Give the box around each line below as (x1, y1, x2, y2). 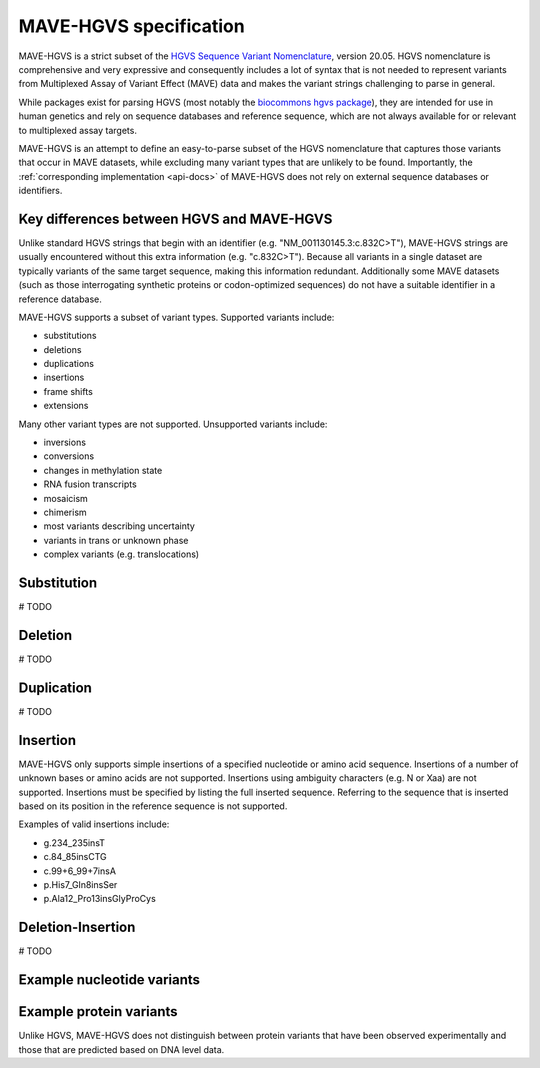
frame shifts (43, 385, 94, 397)
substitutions (43, 330, 97, 342)
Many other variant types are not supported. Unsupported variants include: (18, 418, 328, 430)
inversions (43, 436, 87, 449)
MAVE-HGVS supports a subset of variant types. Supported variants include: (18, 311, 335, 323)
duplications (43, 358, 95, 370)
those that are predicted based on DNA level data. (18, 1043, 225, 1055)
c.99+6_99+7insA (43, 865, 117, 877)
